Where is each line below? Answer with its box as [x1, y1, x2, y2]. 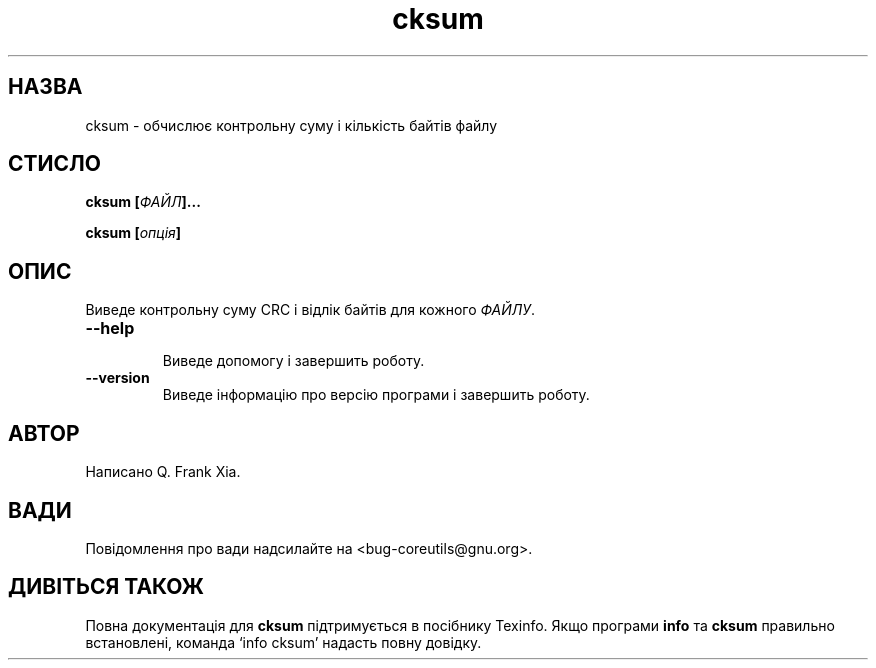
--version [85, 369, 150, 387]
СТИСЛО [8, 151, 102, 177]
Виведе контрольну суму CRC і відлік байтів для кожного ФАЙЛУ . [85, 301, 536, 319]
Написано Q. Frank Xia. [85, 463, 241, 481]
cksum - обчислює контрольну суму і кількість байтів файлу [85, 116, 498, 134]
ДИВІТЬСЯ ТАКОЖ [8, 574, 204, 600]
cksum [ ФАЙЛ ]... [85, 193, 201, 211]
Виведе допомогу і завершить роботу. [162, 352, 425, 370]
